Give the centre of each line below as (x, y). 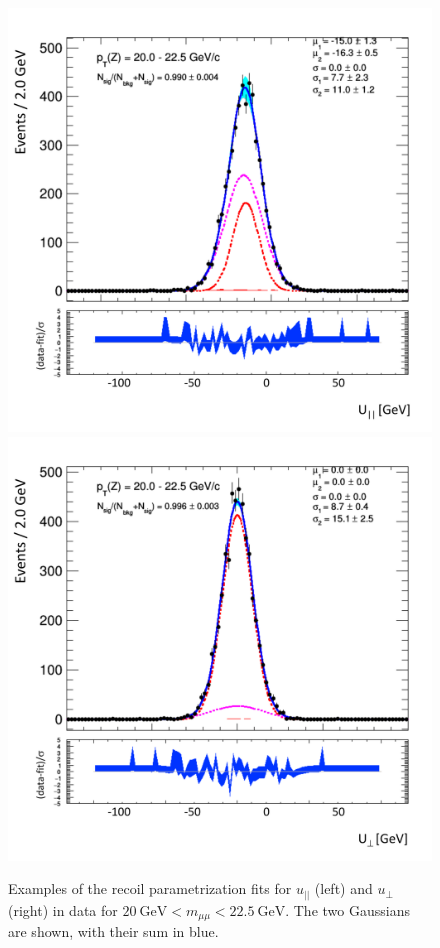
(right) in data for (63, 909)
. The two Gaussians (347, 909)
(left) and (343, 888)
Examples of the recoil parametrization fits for (150, 888)
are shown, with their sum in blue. (113, 931)
